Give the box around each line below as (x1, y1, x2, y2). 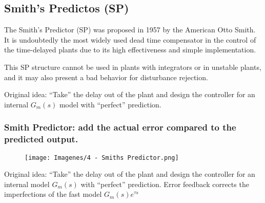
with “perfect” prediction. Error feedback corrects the (80, 178, 249, 189)
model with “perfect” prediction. (59, 99, 161, 109)
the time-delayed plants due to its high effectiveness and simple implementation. (4, 44, 256, 55)
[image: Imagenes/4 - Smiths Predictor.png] (25, 154, 179, 161)
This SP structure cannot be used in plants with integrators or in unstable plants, (4, 61, 261, 72)
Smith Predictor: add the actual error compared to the (4, 121, 236, 134)
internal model (4, 178, 50, 189)
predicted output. (4, 133, 78, 145)
